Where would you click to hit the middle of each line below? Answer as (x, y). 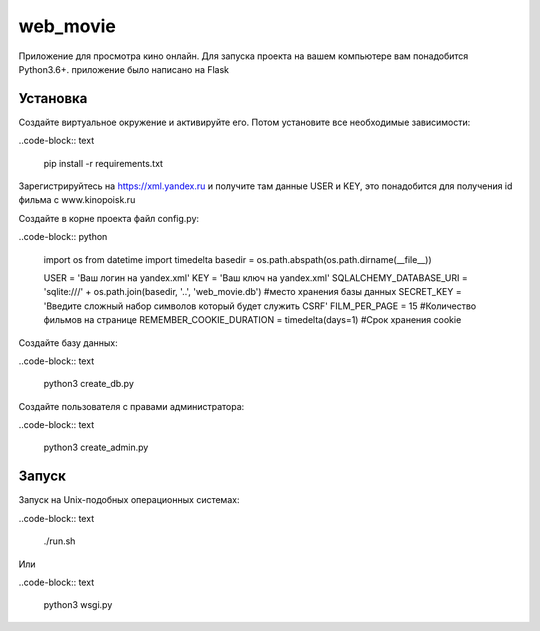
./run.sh (59, 541)
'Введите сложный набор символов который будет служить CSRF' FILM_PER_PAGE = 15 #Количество (260, 306)
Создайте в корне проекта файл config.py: (109, 218)
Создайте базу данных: (68, 342)
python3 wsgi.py (78, 605)
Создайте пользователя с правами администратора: (131, 406)
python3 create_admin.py (96, 447)
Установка (53, 98)
